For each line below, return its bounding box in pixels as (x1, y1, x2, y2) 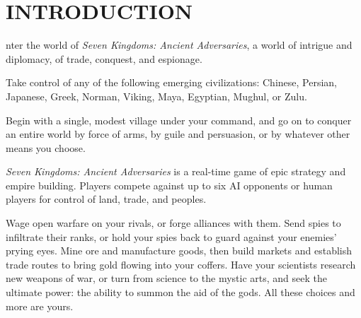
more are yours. (6, 298, 74, 313)
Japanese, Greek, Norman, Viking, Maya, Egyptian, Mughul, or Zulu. (6, 88, 307, 103)
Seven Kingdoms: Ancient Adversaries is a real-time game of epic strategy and (6, 164, 346, 179)
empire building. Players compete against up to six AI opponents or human (6, 177, 333, 192)
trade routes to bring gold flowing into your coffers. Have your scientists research (6, 257, 356, 271)
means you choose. (6, 140, 86, 155)
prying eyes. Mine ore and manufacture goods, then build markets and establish (6, 243, 353, 258)
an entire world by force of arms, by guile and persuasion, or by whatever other (6, 126, 350, 141)
